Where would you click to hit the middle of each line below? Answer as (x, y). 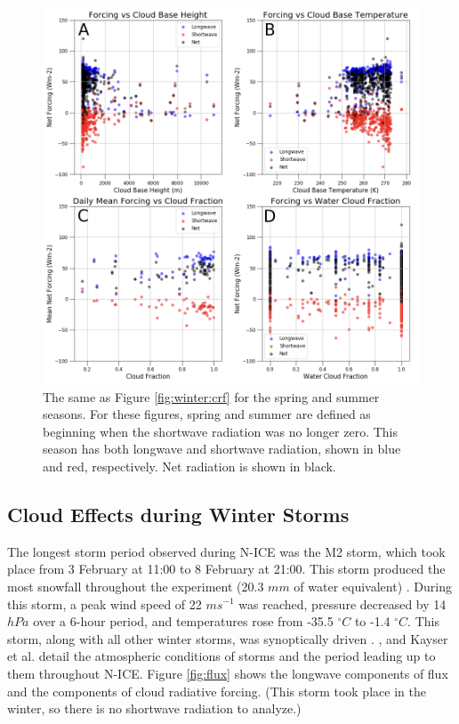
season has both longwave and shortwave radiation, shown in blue (222, 449)
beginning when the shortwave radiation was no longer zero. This (220, 431)
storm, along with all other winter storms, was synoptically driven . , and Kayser (228, 638)
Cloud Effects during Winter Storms (178, 514)
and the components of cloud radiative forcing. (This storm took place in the (217, 691)
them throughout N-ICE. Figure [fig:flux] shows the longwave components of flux (228, 673)
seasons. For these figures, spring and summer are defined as (207, 414)
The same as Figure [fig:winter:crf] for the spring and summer (211, 396)
